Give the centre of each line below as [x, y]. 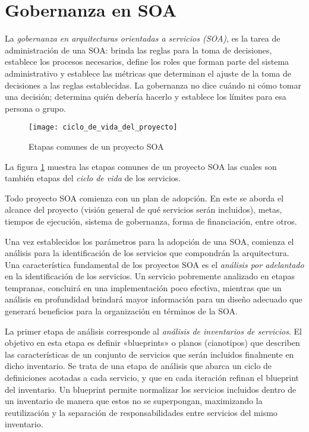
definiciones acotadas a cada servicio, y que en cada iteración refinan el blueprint [152, 378]
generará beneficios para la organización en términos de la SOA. [121, 311]
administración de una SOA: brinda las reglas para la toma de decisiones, [138, 50]
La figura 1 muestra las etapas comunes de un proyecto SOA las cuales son [141, 166]
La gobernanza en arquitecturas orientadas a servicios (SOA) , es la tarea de [143, 38]
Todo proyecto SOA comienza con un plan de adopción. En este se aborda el [144, 198]
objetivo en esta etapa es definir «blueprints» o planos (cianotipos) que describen [152, 343]
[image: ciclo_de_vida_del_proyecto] [103, 127]
